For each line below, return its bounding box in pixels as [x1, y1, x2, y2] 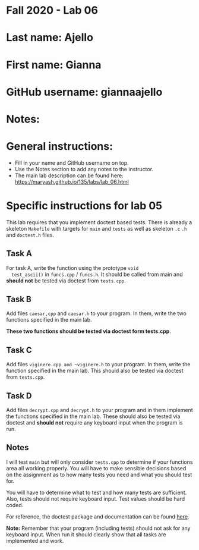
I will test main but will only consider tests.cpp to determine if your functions [6, 458, 193, 466]
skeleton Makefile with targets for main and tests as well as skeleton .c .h [6, 225, 187, 232]
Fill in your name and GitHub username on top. [14, 159, 129, 166]
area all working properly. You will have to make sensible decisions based [6, 464, 187, 472]
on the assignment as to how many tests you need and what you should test [6, 471, 192, 478]
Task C [6, 345, 33, 355]
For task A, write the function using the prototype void [6, 264, 139, 271]
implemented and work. [6, 537, 64, 544]
